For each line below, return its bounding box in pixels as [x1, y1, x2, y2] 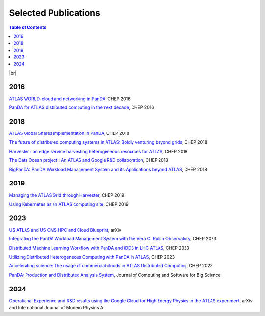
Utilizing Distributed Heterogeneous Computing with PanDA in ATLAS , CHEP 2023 [9, 254, 175, 260]
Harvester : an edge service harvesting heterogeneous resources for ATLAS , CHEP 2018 [9, 148, 188, 154]
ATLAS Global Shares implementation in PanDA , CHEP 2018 [9, 131, 130, 136]
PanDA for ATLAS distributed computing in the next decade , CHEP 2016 [9, 105, 154, 110]
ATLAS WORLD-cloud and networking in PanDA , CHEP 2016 [9, 96, 131, 102]
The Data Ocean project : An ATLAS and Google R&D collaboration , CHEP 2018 [9, 158, 169, 163]
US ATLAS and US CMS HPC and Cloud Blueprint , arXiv [9, 227, 122, 233]
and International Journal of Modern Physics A [9, 305, 103, 311]
